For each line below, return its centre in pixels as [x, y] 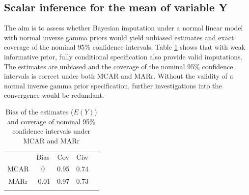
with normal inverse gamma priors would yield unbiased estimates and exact [119, 37]
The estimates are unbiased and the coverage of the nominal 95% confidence [119, 66]
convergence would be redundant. [54, 95]
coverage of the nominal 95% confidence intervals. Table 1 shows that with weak [125, 47]
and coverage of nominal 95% [52, 121]
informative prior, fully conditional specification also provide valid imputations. [123, 56]
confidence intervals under [51, 131]
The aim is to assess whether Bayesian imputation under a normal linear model [124, 28]
